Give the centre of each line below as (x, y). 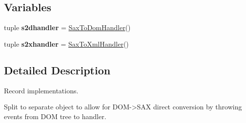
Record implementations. (41, 90)
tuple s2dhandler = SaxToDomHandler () (67, 27)
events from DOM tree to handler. (55, 116)
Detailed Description (57, 70)
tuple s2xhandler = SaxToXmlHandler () (66, 44)
